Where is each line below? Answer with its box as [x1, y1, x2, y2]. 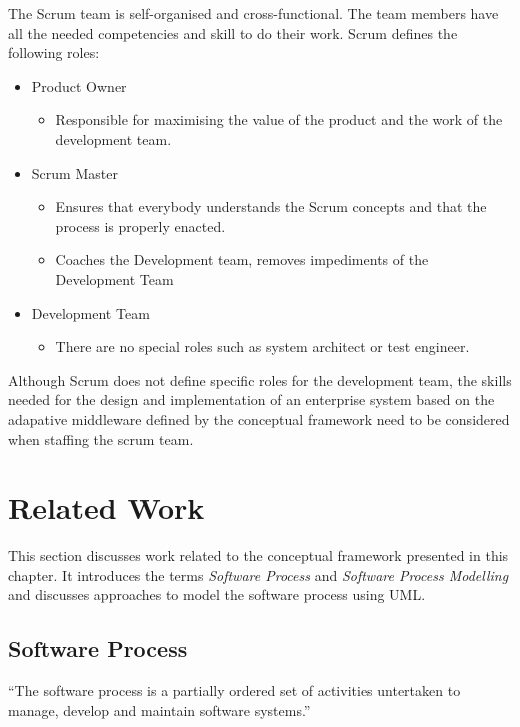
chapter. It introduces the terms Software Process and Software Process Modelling [8, 564, 509, 585]
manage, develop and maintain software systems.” [8, 699, 311, 720]
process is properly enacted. [55, 215, 226, 236]
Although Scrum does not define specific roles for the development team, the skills [8, 369, 512, 390]
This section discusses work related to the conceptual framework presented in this [8, 545, 509, 566]
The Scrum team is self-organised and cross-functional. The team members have [8, 3, 499, 23]
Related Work [8, 487, 205, 528]
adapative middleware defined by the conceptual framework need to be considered [8, 408, 510, 429]
